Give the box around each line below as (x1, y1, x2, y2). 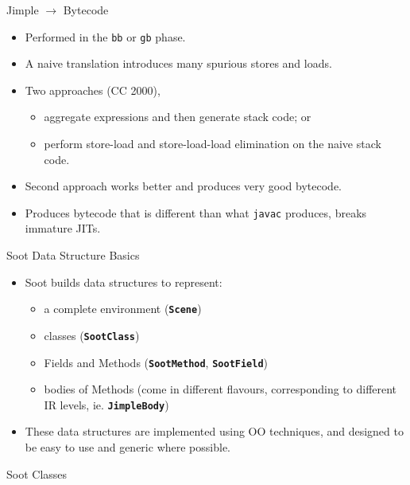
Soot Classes (6, 465, 68, 482)
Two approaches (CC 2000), (25, 81, 161, 98)
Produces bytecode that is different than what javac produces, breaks (25, 204, 367, 221)
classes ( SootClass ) (44, 327, 140, 343)
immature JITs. (25, 220, 101, 237)
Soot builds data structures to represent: (25, 273, 222, 290)
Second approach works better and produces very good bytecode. (25, 178, 342, 194)
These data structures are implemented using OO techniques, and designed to (25, 423, 404, 440)
